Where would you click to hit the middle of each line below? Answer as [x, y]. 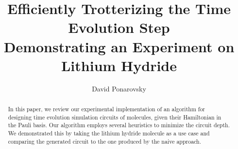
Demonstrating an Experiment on [119, 46]
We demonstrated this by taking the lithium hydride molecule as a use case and [109, 133]
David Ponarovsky [119, 88]
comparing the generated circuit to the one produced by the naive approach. [104, 141]
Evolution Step [119, 27]
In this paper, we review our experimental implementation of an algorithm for [107, 109]
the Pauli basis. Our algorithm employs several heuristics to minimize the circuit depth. [119, 125]
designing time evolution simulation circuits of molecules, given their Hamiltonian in [115, 117]
